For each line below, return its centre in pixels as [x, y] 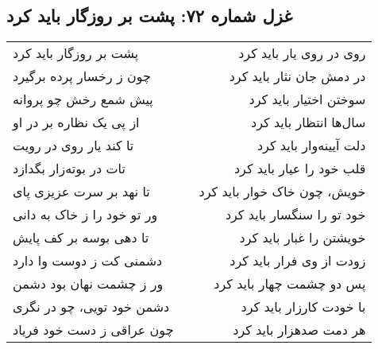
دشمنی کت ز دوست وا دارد [88, 261]
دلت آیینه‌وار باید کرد [311, 145]
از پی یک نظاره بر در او [76, 122]
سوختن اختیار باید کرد [307, 99]
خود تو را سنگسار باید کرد [295, 215]
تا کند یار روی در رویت [73, 145]
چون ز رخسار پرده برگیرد [82, 76]
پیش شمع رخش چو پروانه [83, 99]
